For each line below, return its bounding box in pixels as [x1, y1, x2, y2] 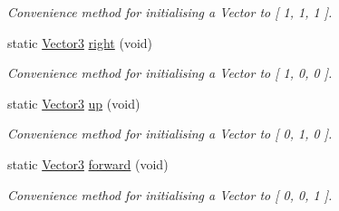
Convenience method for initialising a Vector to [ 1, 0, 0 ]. [7, 63, 333, 82]
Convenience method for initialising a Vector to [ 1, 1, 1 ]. [7, 3, 333, 21]
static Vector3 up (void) [7, 93, 140, 112]
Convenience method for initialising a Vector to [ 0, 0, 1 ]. [7, 185, 333, 204]
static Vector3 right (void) [7, 33, 153, 52]
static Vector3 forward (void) [7, 154, 169, 173]
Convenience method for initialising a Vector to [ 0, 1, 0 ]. [7, 124, 333, 143]
